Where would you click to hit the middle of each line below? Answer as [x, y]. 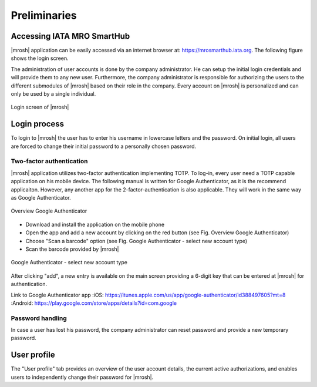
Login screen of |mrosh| [40, 107]
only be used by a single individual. [53, 94]
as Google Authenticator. [41, 198]
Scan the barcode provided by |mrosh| [72, 249]
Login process [38, 124]
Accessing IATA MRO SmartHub [70, 36]
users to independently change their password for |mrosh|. [82, 377]
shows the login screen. [40, 58]
